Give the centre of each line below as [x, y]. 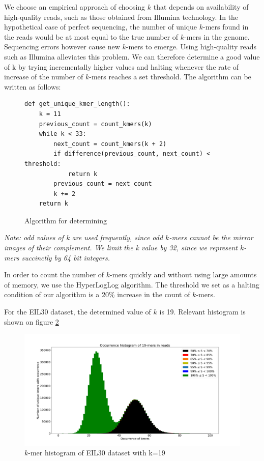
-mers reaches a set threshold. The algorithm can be [170, 77]
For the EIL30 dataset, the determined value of [78, 312]
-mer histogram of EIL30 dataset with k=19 [97, 453]
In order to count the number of [54, 275]
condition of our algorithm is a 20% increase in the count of [97, 294]
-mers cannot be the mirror [211, 237]
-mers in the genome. [217, 36]
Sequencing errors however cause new [62, 47]
